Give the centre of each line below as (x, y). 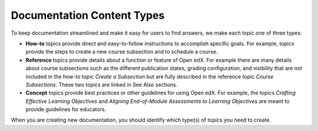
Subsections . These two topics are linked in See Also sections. (102, 85)
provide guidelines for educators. (66, 109)
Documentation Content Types (88, 15)
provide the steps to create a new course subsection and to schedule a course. (122, 52)
